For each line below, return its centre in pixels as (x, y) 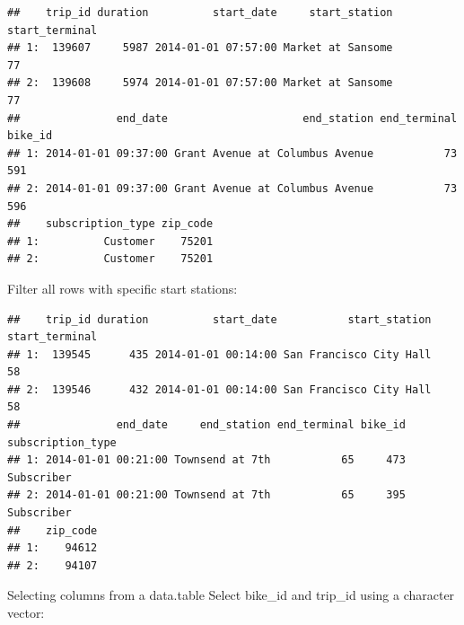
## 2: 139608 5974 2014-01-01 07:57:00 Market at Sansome (200, 83)
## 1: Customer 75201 (110, 241)
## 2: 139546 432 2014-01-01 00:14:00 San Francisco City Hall (219, 389)
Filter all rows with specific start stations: (123, 288)
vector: (26, 612)
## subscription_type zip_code (110, 224)
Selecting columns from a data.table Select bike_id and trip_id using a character (231, 595)
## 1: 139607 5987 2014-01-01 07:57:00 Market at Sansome (200, 48)
